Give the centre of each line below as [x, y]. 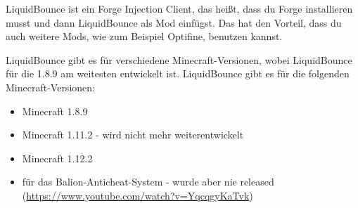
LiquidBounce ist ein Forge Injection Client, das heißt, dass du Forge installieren [179, 8]
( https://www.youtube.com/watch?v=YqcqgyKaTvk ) [138, 195]
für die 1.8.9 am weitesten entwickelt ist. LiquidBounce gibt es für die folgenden [178, 73]
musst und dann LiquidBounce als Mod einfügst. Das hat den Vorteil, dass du [174, 22]
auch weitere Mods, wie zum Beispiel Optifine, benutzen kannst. [144, 36]
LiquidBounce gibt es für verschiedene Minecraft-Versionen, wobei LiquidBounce [179, 59]
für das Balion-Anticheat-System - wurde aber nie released [148, 182]
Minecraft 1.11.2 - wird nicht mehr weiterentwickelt [133, 135]
